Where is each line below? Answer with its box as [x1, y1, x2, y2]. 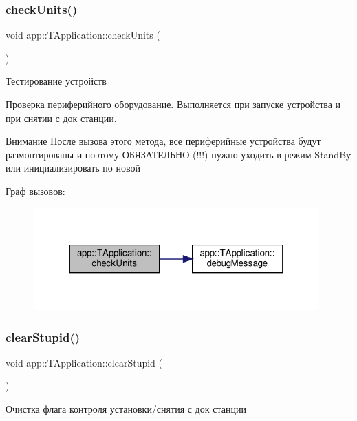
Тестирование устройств [6, 74, 107, 88]
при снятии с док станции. [6, 110, 117, 125]
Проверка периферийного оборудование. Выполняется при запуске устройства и [6, 97, 341, 111]
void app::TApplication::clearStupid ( [6, 355, 163, 369]
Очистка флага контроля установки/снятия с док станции [6, 402, 246, 416]
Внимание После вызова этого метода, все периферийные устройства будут [6, 134, 321, 148]
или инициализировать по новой [6, 161, 141, 175]
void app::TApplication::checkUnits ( [6, 28, 160, 42]
